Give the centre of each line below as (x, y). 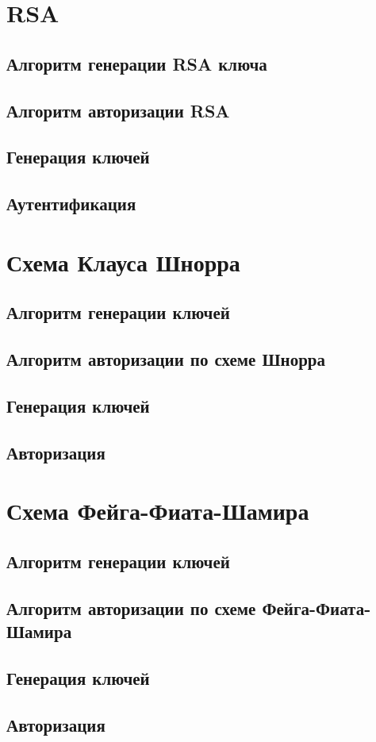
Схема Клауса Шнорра (123, 261)
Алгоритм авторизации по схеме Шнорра (166, 359)
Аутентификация (71, 204)
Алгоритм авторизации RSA (118, 110)
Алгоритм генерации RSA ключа (137, 63)
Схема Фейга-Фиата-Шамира (158, 511)
